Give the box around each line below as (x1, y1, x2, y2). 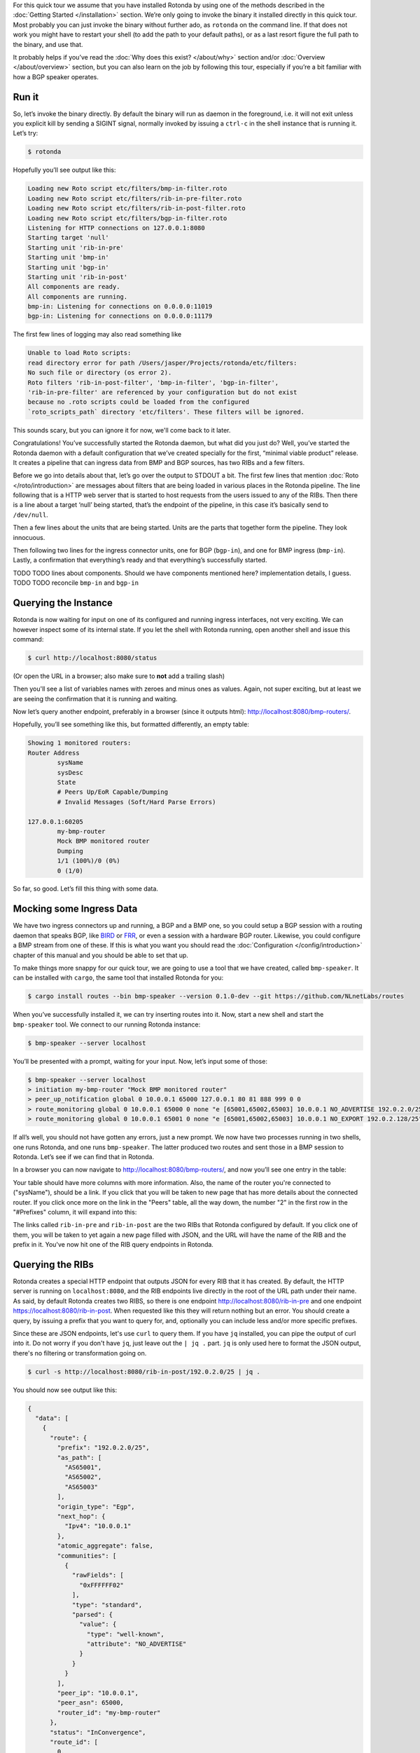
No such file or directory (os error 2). (27, 369, 172, 377)
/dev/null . (13, 510, 48, 519)
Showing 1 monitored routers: (27, 739, 132, 747)
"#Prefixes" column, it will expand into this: (13, 1207, 137, 1216)
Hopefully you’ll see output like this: (13, 165, 116, 175)
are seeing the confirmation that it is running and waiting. (13, 694, 178, 703)
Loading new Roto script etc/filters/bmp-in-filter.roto (27, 184, 227, 193)
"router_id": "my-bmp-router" (57, 1708, 161, 1717)
